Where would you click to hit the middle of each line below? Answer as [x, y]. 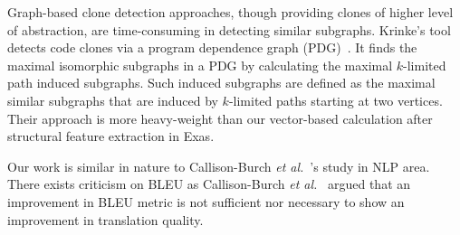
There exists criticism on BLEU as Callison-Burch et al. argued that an [209, 184]
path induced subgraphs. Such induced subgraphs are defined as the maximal [221, 83]
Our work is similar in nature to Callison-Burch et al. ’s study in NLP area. [219, 166]
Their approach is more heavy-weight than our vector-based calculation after [220, 118]
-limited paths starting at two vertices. [335, 100]
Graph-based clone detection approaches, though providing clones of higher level [230, 12]
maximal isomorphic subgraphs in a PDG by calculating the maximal [200, 65]
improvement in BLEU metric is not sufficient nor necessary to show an [206, 201]
